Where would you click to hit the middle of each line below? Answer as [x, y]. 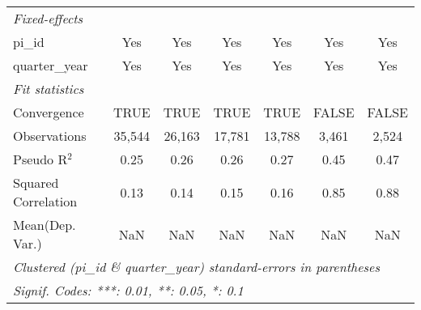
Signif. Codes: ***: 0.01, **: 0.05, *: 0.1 [128, 290]
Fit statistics [49, 89]
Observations [50, 136]
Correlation [45, 201]
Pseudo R [40, 159]
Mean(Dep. [45, 225]
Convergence [49, 112]
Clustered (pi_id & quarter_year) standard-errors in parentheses [197, 267]
